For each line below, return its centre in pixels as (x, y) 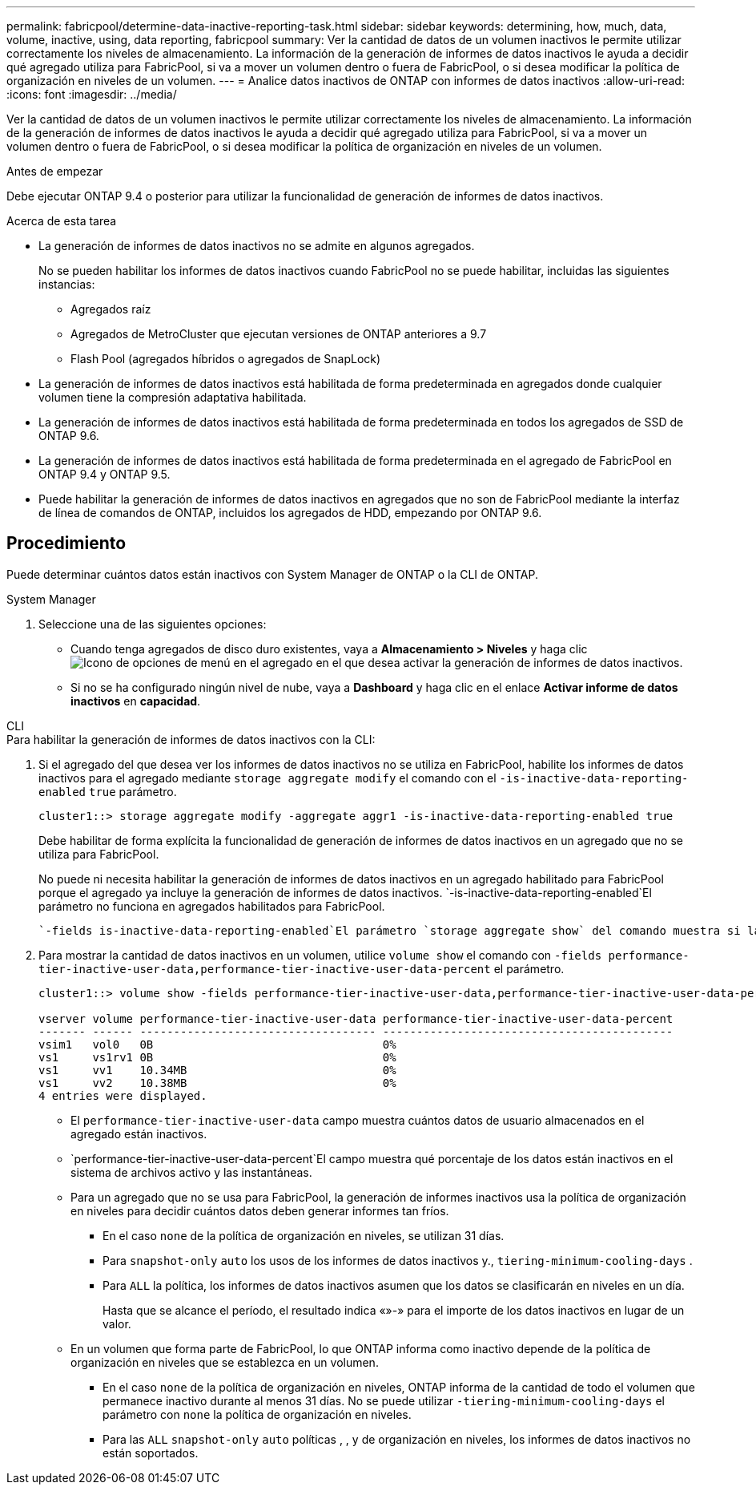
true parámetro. (133, 791)
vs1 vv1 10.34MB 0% (217, 1070)
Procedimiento (66, 543)
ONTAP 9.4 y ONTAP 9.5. (105, 474)
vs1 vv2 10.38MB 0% (217, 1083)
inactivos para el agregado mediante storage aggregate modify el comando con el (267, 778)
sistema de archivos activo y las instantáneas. (191, 1172)
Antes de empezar (55, 171)
